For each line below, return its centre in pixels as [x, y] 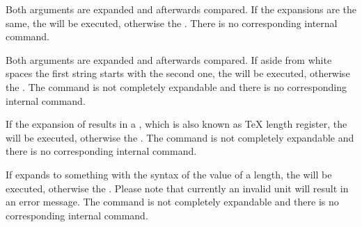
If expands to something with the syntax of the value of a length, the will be [169, 174]
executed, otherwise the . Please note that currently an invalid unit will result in [177, 188]
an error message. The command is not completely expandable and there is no [172, 202]
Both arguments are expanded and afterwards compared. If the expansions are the [181, 9]
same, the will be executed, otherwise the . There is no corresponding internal [172, 23]
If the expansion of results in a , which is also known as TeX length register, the [176, 124]
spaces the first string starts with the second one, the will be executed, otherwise [178, 73]
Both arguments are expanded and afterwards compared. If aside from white [169, 59]
